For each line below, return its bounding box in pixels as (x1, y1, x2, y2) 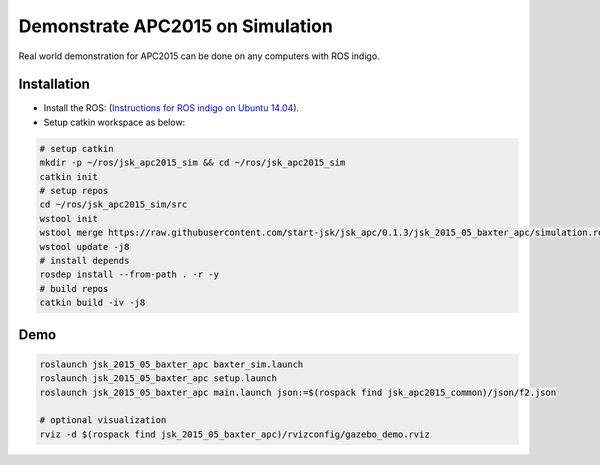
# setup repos (39, 185, 109, 196)
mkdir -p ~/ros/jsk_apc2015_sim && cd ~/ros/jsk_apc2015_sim (39, 157, 346, 169)
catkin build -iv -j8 (39, 297, 146, 309)
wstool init (39, 213, 99, 224)
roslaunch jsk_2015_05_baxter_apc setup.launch (39, 373, 277, 384)
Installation (18, 76, 90, 93)
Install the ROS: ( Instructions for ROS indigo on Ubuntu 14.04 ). (43, 102, 300, 114)
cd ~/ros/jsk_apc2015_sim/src (39, 199, 188, 210)
